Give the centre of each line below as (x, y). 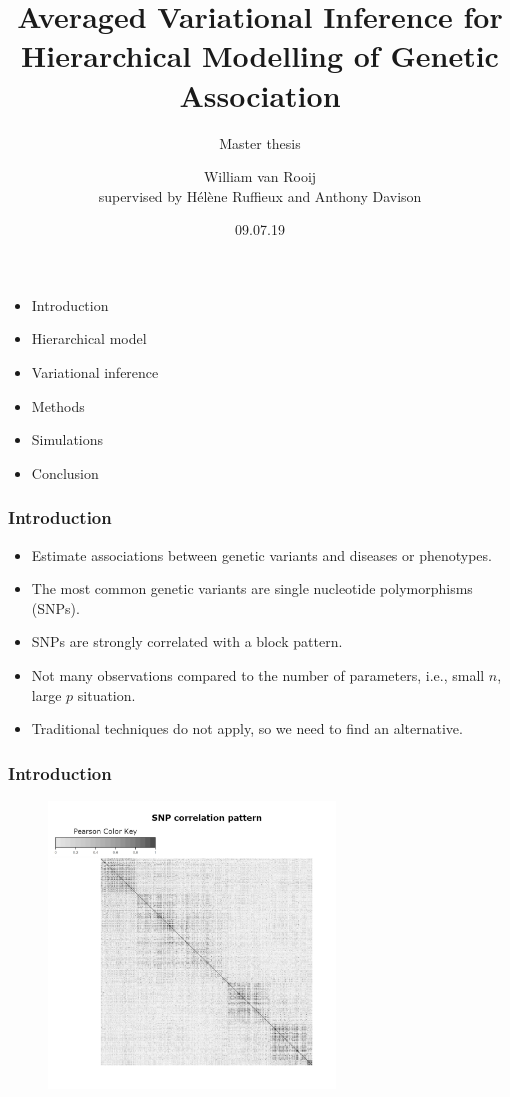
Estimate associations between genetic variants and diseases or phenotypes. (261, 554)
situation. (106, 694)
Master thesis (260, 142)
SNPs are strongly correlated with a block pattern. (187, 641)
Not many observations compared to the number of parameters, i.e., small (258, 675)
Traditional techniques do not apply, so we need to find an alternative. (247, 728)
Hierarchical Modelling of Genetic (260, 55)
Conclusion (65, 472)
